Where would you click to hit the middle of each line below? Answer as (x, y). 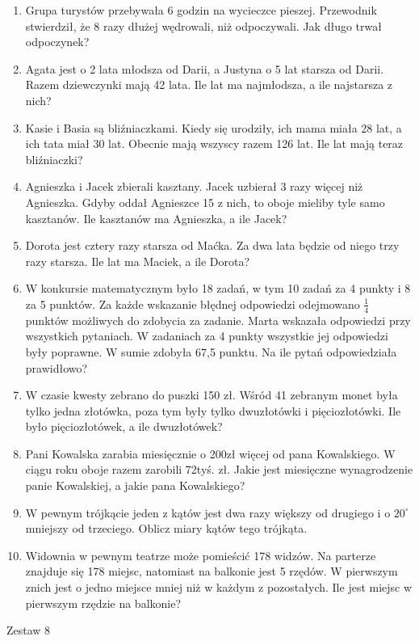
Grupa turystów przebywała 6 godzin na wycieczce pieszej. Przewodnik (201, 10)
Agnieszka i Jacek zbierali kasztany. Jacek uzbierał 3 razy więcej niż (194, 186)
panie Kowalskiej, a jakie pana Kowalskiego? (135, 485)
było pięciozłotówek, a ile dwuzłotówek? (124, 426)
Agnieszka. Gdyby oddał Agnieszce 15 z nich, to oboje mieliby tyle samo (205, 202)
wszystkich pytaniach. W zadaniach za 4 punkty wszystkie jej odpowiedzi (207, 336)
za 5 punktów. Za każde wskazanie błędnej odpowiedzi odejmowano (193, 304)
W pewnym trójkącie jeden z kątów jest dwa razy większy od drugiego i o (208, 512)
